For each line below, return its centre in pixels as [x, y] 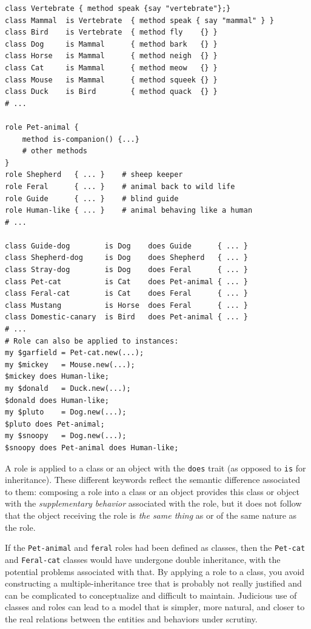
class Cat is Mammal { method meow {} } [111, 68]
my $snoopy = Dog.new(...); [66, 436]
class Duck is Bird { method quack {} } [111, 92]
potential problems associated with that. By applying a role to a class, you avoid [155, 571]
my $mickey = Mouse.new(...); [70, 364]
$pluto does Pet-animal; [55, 424]
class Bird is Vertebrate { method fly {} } [111, 32]
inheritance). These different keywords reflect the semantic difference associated [153, 480]
